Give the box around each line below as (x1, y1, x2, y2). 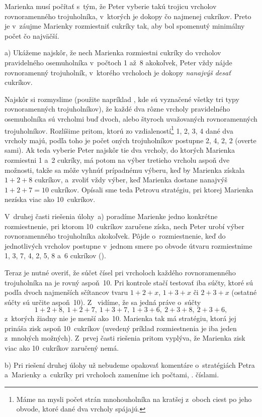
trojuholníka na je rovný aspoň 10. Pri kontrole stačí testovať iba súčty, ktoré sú (5, 277, 253, 287)
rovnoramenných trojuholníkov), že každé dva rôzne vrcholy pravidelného (5, 103, 230, 114)
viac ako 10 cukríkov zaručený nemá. (5, 343, 119, 353)
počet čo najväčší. (5, 30, 59, 41)
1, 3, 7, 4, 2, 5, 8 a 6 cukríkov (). (5, 250, 106, 261)
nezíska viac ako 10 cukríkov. (5, 194, 96, 204)
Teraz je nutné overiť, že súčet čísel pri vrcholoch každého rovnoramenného (5, 267, 236, 277)
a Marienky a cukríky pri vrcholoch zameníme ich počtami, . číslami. (5, 369, 219, 380)
